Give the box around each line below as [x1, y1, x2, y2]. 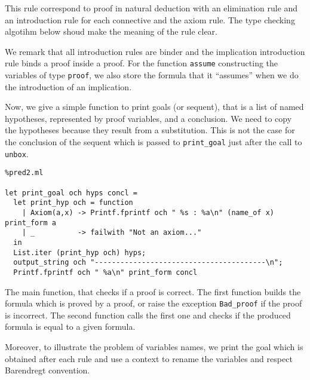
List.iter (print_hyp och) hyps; [13, 248, 146, 257]
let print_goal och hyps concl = [5, 188, 137, 197]
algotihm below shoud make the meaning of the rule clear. [5, 25, 217, 38]
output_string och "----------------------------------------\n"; [13, 258, 283, 267]
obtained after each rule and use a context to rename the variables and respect [5, 352, 293, 364]
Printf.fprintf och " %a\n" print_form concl [13, 268, 198, 277]
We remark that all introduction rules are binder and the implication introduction [5, 45, 305, 57]
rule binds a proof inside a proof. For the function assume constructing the [5, 57, 278, 69]
